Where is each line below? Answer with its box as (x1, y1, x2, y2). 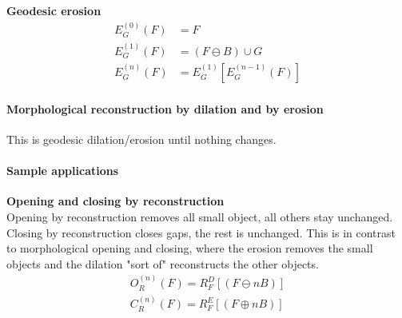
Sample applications (6, 162, 119, 179)
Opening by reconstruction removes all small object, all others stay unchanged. (6, 208, 393, 225)
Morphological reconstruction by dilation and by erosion (6, 100, 324, 117)
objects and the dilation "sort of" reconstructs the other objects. (6, 255, 319, 272)
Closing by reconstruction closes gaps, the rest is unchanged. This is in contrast (6, 224, 396, 240)
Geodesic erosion (6, 2, 101, 18)
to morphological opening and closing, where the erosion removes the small (6, 240, 373, 256)
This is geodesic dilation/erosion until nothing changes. (6, 130, 277, 147)
